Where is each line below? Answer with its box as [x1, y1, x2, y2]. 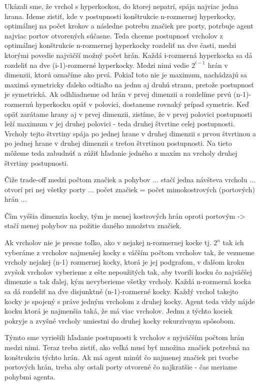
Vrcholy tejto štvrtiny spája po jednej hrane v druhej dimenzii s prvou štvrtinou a [4, 128, 256, 138]
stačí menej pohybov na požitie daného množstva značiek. [4, 220, 182, 231]
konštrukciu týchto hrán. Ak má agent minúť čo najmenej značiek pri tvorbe [4, 352, 239, 362]
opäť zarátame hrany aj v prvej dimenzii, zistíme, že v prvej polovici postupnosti [4, 108, 252, 119]
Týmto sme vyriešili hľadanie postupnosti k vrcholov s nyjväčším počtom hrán [4, 332, 244, 343]
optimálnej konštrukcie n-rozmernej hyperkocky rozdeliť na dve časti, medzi [4, 40, 236, 50]
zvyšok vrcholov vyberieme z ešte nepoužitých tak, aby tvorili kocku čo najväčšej [4, 266, 252, 277]
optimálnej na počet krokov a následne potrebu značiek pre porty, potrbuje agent [4, 20, 253, 31]
